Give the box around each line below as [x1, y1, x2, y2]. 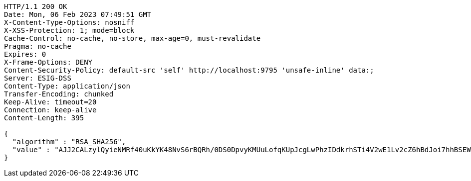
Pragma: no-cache [4, 42, 71, 50]
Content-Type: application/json [4, 82, 130, 90]
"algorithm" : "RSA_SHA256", [12, 138, 126, 146]
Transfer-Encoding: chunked [4, 90, 114, 98]
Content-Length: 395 [4, 114, 84, 122]
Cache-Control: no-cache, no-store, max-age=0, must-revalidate [4, 34, 261, 42]
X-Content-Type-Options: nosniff [4, 18, 135, 26]
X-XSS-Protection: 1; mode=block [4, 26, 135, 34]
